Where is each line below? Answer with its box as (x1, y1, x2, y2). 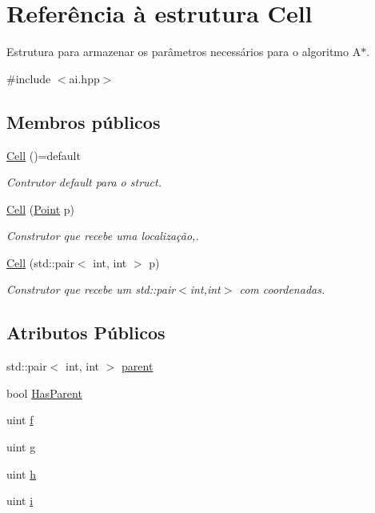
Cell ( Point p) (6, 200, 74, 217)
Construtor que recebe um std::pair (6, 281, 176, 298)
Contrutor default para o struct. (6, 174, 162, 190)
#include (6, 70, 51, 86)
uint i (6, 492, 34, 509)
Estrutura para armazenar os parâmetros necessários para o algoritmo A (6, 43, 361, 60)
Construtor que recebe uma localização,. (6, 227, 199, 244)
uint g (6, 439, 36, 455)
